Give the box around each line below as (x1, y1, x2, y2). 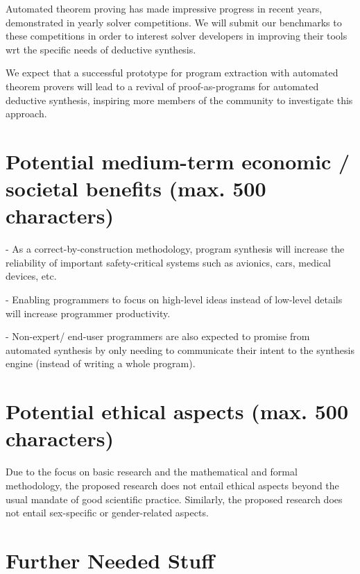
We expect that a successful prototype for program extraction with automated (6, 65, 338, 80)
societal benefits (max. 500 (6, 174, 266, 203)
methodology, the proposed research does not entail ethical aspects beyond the (6, 478, 339, 492)
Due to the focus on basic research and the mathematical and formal (6, 464, 298, 479)
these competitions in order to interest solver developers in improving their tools (6, 28, 348, 43)
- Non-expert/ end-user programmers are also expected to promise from (6, 329, 310, 344)
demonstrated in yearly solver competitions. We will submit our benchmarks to (6, 15, 342, 29)
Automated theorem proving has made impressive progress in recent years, (6, 1, 323, 15)
